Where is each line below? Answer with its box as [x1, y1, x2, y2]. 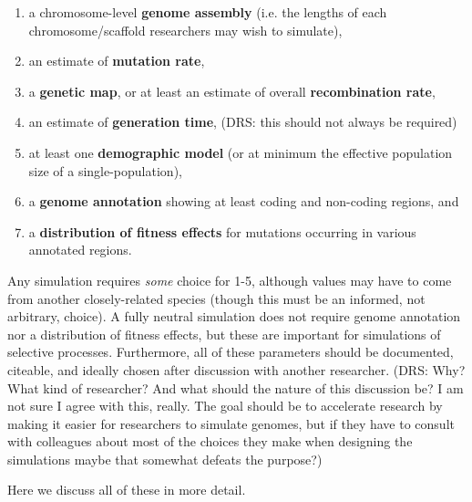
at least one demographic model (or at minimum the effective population [28, 142, 453, 162]
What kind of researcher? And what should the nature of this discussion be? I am [7, 378, 464, 397]
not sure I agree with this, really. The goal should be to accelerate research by [7, 396, 443, 415]
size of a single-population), [28, 161, 182, 180]
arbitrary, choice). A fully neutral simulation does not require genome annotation [7, 307, 461, 326]
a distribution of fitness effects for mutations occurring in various [28, 222, 416, 241]
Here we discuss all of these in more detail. [7, 480, 246, 499]
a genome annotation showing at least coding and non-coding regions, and [28, 192, 459, 211]
